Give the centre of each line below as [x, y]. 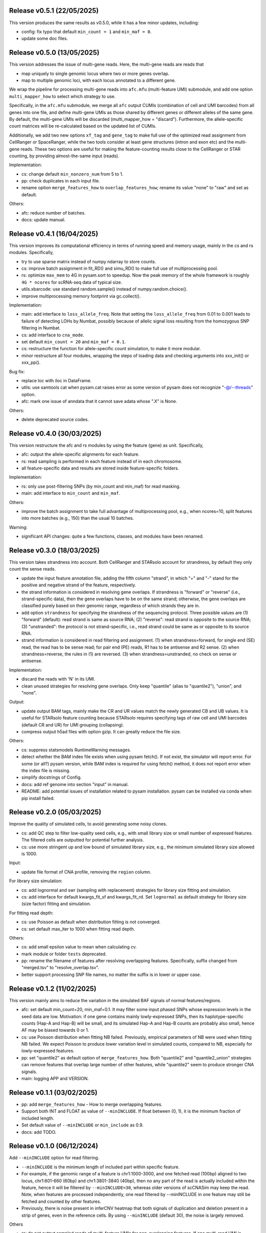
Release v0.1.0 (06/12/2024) [54, 1146]
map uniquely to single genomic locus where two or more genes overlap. [95, 73]
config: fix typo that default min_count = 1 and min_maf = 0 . [86, 32]
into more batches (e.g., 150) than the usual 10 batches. [78, 518]
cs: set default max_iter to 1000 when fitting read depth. [78, 929]
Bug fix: [17, 371]
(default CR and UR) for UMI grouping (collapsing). [73, 725]
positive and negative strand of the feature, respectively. [79, 585]
